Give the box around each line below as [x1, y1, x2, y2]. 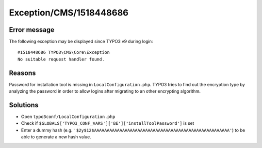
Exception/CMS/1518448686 [9, 7, 129, 18]
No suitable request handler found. [17, 56, 105, 62]
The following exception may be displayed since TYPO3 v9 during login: [9, 39, 153, 44]
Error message [9, 26, 55, 34]
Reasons [9, 69, 36, 77]
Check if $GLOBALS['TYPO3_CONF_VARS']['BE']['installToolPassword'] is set [21, 120, 194, 126]
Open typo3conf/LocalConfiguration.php [21, 114, 115, 119]
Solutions [9, 101, 39, 109]
